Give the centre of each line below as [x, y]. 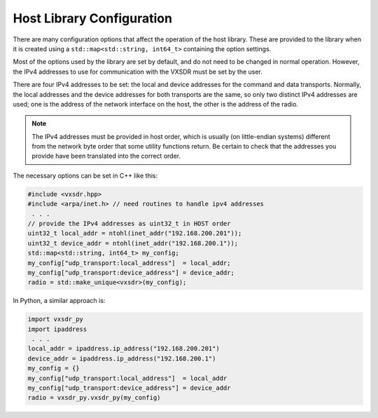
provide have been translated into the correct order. [106, 156]
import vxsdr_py [56, 319]
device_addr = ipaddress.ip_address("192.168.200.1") [122, 358]
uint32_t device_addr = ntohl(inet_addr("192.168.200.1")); [133, 243]
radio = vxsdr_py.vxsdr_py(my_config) [94, 398]
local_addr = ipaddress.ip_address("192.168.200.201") [124, 349]
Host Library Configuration [93, 18]
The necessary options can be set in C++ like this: [85, 175]
